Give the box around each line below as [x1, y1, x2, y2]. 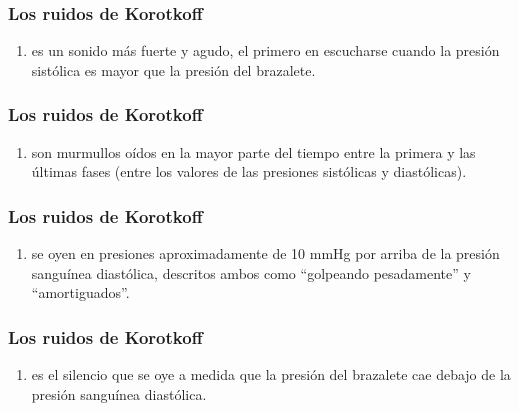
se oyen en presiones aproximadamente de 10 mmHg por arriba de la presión [31, 243, 500, 264]
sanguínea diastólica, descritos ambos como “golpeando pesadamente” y [31, 262, 471, 283]
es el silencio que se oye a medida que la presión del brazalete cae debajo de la [31, 364, 511, 385]
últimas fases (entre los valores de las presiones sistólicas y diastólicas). [31, 161, 467, 182]
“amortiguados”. [31, 282, 130, 303]
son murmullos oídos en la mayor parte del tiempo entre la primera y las [31, 141, 476, 162]
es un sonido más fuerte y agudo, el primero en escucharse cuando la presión [31, 40, 500, 61]
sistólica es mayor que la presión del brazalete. [31, 59, 316, 80]
